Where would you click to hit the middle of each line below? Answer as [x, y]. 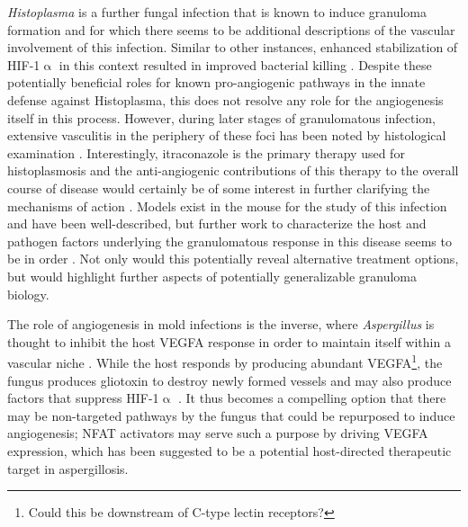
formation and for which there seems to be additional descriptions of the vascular [231, 29]
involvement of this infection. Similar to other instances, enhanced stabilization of [233, 47]
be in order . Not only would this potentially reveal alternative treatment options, [233, 259]
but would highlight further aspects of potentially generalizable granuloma [212, 276]
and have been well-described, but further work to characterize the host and [217, 223]
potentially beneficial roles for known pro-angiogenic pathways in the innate [216, 82]
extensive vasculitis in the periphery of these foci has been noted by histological [227, 135]
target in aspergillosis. [68, 468]
